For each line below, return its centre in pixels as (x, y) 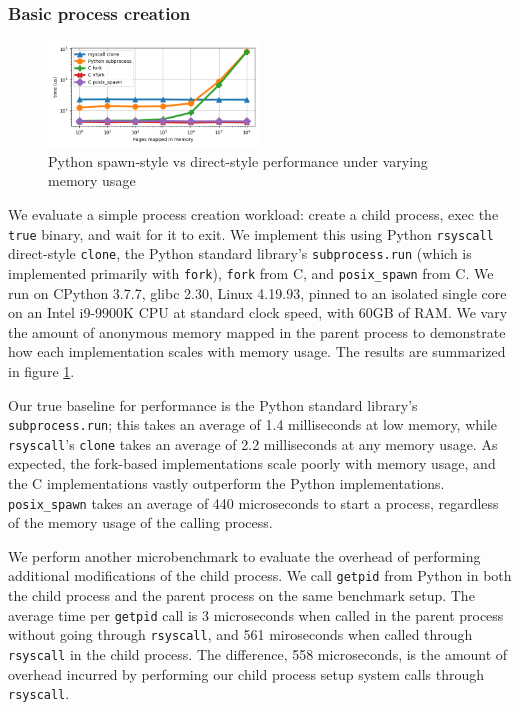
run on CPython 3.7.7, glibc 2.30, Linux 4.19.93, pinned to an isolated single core (257, 292)
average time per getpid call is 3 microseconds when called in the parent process (256, 614)
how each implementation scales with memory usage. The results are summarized (257, 351)
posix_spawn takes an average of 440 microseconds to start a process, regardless (253, 502)
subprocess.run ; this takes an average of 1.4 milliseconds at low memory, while (253, 424)
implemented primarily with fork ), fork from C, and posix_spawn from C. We (251, 272)
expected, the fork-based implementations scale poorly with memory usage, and (252, 463)
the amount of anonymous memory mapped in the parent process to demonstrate (257, 331)
